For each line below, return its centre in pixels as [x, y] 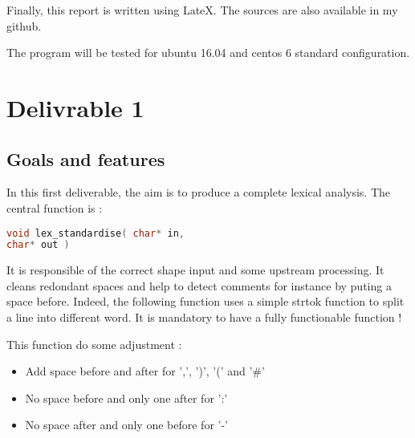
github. [24, 25]
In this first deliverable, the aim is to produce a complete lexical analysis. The [199, 192]
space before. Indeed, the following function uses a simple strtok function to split [205, 301]
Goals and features [86, 158]
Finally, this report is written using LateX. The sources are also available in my [202, 10]
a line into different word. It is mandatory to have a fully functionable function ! [204, 317]
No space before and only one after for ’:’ [126, 397]
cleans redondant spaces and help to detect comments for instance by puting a [199, 285]
